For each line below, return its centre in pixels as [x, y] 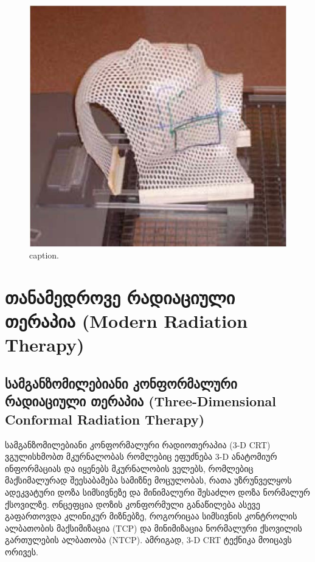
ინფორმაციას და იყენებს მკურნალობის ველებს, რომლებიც [129, 468]
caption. [44, 255]
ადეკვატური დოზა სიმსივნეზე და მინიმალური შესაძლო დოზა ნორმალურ [157, 492]
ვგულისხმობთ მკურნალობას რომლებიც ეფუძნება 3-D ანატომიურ [141, 456]
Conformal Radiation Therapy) [105, 419]
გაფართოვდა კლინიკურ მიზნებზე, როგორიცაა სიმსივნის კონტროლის [151, 516]
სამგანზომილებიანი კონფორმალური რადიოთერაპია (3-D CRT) [138, 444]
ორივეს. [22, 551]
